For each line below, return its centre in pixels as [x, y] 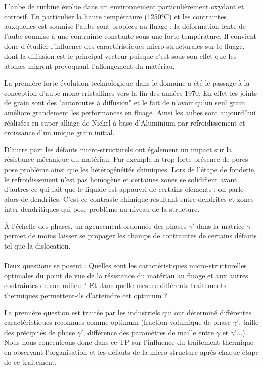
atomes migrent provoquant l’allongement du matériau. [90, 66]
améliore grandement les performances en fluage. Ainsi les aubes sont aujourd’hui [130, 112]
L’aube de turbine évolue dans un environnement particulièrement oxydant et [124, 6]
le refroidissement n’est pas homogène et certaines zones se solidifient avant [121, 179]
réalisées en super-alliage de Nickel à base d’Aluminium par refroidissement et [125, 122]
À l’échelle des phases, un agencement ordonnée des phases [95, 225]
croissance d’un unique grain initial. [59, 132]
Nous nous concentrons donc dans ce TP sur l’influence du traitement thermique [129, 342]
